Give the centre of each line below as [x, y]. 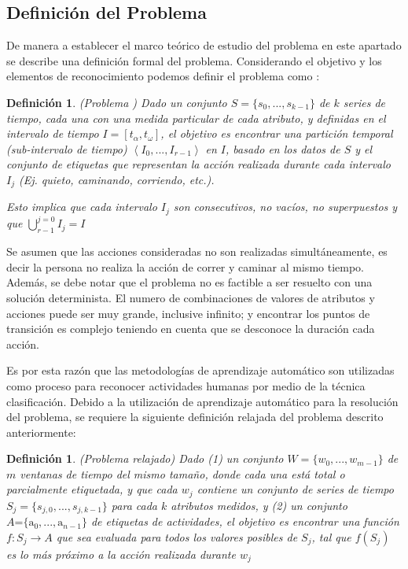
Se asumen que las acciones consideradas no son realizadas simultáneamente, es [197, 251]
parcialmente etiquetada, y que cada [92, 489]
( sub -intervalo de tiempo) [67, 148]
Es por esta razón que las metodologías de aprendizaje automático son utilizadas [200, 370]
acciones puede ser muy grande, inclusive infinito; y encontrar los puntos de [188, 313]
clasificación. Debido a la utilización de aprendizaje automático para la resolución [202, 401]
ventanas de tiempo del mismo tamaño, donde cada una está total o [182, 473]
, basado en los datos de [283, 148]
